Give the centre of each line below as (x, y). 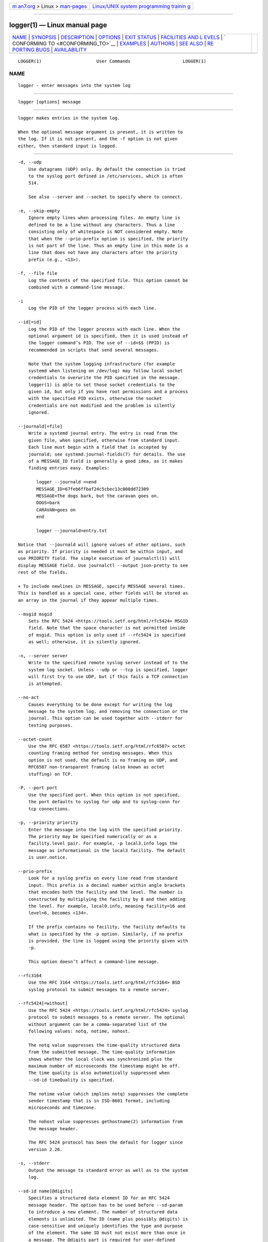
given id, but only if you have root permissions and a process (108, 392)
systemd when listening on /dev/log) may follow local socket (105, 371)
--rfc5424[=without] (43, 1003)
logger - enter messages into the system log (74, 85)
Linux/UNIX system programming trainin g (141, 6)
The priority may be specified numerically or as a (92, 837)
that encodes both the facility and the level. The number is (105, 892)
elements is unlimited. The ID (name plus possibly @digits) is (108, 1219)
